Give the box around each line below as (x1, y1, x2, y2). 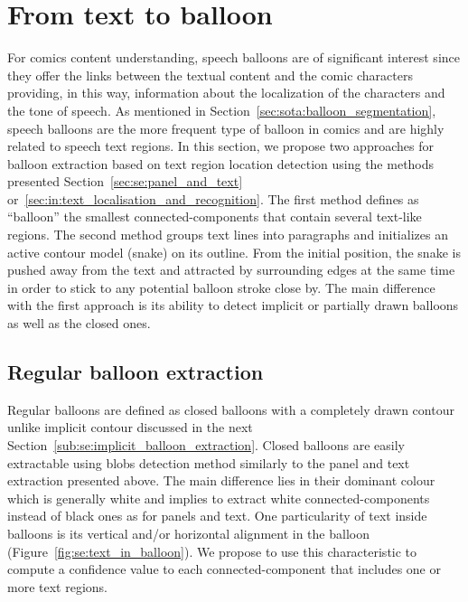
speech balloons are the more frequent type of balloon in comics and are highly (7, 118, 445, 137)
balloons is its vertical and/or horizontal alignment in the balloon (7, 523, 370, 542)
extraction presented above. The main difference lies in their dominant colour (7, 471, 435, 490)
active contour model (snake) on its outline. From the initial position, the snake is (7, 242, 461, 261)
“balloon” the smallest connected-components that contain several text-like (7, 207, 422, 226)
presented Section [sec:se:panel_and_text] (7, 172, 243, 191)
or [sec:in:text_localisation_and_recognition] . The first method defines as (7, 189, 419, 208)
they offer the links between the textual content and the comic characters (7, 65, 413, 84)
